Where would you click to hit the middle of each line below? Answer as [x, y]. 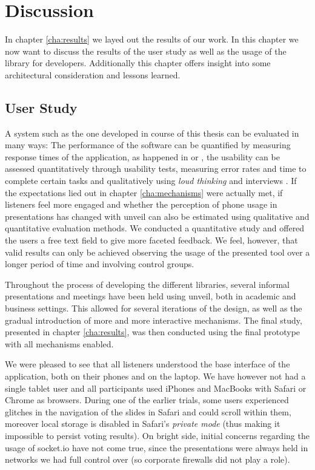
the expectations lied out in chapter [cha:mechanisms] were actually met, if [144, 192]
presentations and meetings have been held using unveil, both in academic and [151, 296]
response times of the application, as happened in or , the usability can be [142, 156]
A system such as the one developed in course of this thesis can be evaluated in [152, 133]
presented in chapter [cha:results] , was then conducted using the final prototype [153, 332]
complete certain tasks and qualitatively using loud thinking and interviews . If [151, 181]
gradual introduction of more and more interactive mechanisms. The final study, [154, 320]
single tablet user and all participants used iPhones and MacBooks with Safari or [156, 388]
